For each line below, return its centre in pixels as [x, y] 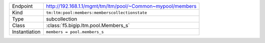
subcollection [62, 19]
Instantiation [26, 32]
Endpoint [22, 6]
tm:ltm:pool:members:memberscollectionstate [96, 12]
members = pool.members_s [75, 32]
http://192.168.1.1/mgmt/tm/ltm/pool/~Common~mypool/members [121, 6]
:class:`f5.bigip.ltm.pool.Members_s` [88, 25]
